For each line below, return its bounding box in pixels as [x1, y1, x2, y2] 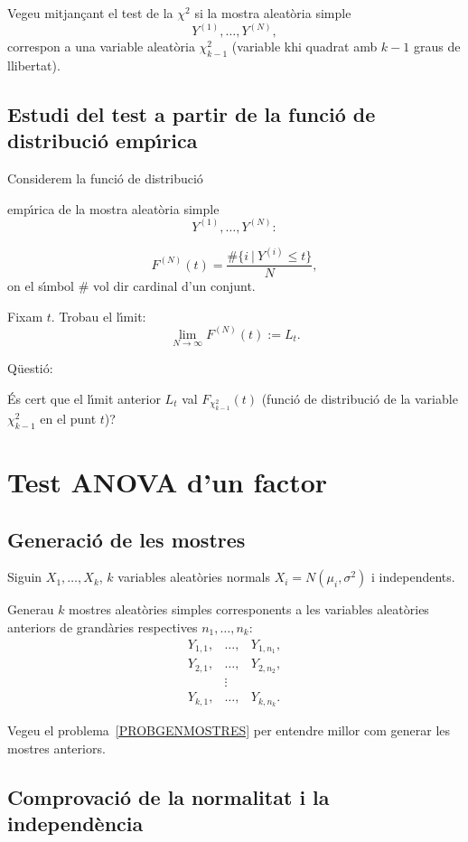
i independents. [371, 567, 455, 586]
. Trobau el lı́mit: [51, 306, 146, 325]
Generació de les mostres [7, 525, 246, 553]
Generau [7, 600, 54, 619]
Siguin [7, 567, 42, 586]
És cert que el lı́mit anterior [7, 388, 161, 407]
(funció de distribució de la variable [261, 388, 458, 407]
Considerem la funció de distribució [7, 169, 203, 188]
